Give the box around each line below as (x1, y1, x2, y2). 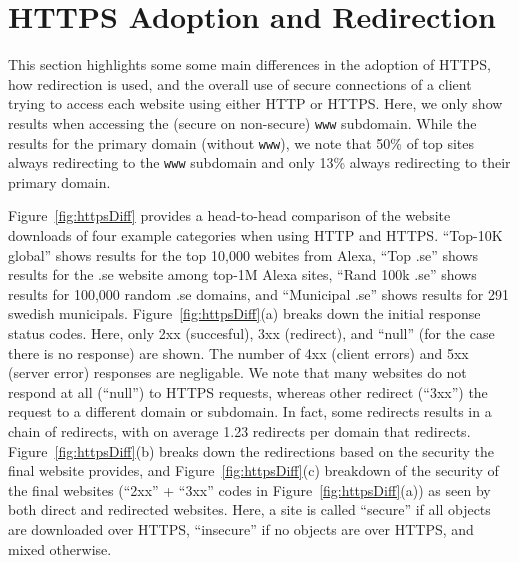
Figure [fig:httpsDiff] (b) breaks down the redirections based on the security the (8, 440, 494, 461)
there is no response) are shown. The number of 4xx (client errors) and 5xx (8, 342, 469, 363)
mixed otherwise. (8, 538, 112, 559)
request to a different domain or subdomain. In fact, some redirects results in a (8, 401, 492, 422)
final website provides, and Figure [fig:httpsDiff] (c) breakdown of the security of (8, 460, 499, 481)
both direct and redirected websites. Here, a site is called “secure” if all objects (8, 499, 491, 520)
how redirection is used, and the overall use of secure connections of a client (8, 73, 472, 94)
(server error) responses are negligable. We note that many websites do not (8, 362, 467, 383)
